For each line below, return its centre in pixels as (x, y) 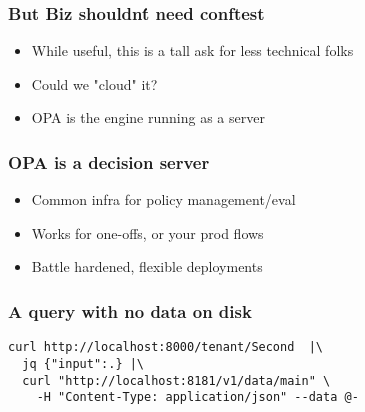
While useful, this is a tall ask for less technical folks (192, 50)
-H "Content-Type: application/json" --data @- (197, 397)
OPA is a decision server (109, 161)
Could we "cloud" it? (94, 83)
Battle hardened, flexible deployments (147, 266)
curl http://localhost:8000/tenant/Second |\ (165, 347)
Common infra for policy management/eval (163, 199)
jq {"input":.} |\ (83, 363)
